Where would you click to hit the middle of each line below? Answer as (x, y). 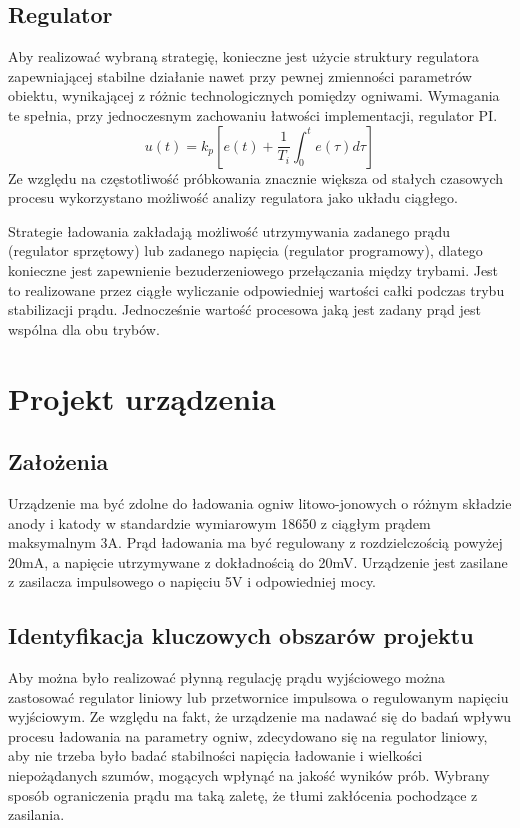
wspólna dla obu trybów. (84, 328)
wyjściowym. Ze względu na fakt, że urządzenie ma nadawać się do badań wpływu (260, 716)
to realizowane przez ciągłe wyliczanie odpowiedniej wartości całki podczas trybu (256, 289)
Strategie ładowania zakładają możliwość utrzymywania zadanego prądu (229, 230)
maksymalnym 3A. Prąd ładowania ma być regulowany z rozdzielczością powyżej (255, 542)
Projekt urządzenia (142, 397)
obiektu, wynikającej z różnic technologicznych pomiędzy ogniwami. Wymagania (254, 95)
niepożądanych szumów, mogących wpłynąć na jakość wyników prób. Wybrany (249, 775)
